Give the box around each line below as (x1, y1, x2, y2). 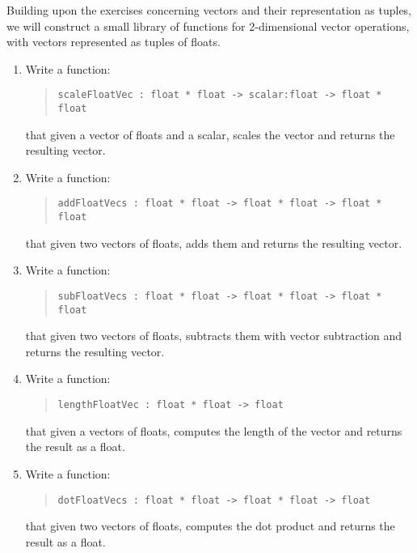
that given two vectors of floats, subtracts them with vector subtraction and (25, 327, 402, 344)
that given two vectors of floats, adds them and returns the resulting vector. (25, 234, 402, 251)
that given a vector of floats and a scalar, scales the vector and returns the (25, 125, 395, 143)
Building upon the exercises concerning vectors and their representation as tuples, (6, 2, 412, 18)
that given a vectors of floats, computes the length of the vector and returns (25, 422, 402, 439)
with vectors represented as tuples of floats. (6, 33, 221, 50)
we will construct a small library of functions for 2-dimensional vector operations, (6, 17, 410, 34)
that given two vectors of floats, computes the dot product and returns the (25, 517, 395, 534)
